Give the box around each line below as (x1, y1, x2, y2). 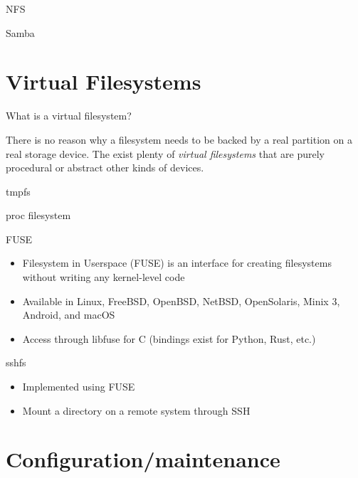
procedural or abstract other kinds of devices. (6, 160, 204, 175)
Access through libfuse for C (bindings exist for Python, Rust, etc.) (22, 331, 316, 346)
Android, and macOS (22, 307, 115, 322)
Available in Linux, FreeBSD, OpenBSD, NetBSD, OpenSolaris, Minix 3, (22, 293, 340, 308)
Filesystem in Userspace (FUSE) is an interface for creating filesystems (22, 255, 332, 270)
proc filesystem (6, 208, 71, 223)
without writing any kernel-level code (22, 270, 185, 285)
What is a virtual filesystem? (6, 108, 132, 123)
